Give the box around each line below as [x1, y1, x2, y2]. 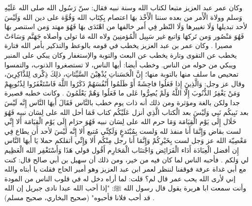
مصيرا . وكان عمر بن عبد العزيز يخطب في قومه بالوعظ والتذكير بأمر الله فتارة [4, 40, 233, 50]
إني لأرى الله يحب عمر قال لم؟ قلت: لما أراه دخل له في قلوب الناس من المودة [4, 173, 236, 183]
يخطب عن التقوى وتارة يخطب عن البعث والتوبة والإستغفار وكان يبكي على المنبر [4, 49, 237, 60]
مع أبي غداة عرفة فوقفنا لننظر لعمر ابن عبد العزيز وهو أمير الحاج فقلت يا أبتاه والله [4, 164, 246, 174]
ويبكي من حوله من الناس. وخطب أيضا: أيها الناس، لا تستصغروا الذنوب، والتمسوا [4, 59, 236, 69]
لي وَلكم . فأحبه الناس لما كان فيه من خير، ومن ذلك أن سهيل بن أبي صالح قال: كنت [4, 154, 249, 164]
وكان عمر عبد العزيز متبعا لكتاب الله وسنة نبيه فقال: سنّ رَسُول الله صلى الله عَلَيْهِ [4, 2, 243, 12]
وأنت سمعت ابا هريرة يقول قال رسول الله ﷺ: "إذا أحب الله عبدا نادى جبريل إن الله [4, 183, 246, 193]
